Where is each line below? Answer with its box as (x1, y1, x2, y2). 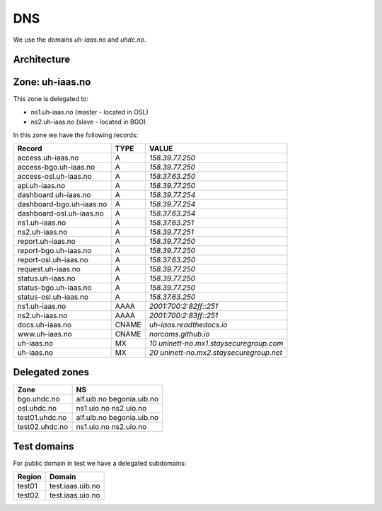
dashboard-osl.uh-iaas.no (17, 208, 104, 218)
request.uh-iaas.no (17, 264, 81, 274)
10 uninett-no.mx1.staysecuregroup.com (149, 339, 284, 348)
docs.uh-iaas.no (17, 320, 72, 330)
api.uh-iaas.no (17, 181, 66, 191)
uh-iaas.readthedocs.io (149, 320, 228, 330)
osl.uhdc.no (17, 403, 57, 413)
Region (17, 472, 42, 482)
